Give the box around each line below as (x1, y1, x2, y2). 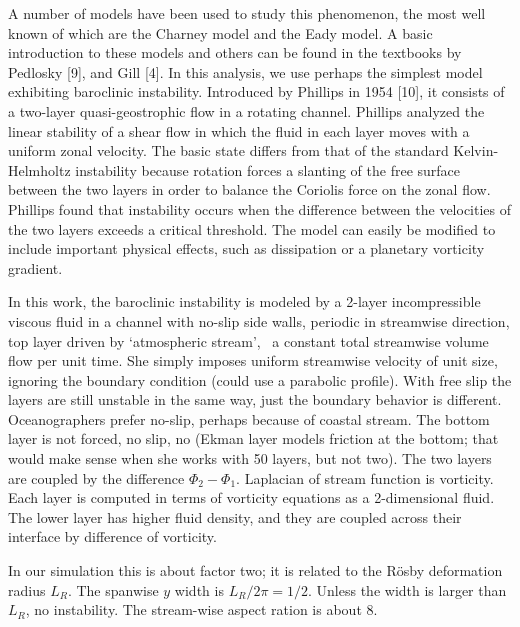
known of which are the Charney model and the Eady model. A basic (8, 22, 433, 43)
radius (8, 579, 46, 600)
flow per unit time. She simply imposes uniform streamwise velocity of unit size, (8, 350, 498, 371)
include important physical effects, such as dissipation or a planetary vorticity (8, 238, 485, 259)
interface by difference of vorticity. (8, 526, 217, 547)
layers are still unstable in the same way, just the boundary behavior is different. (8, 389, 502, 410)
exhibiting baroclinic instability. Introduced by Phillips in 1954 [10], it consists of (8, 81, 505, 102)
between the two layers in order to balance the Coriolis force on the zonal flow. (8, 179, 491, 200)
